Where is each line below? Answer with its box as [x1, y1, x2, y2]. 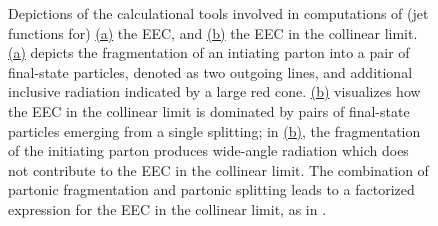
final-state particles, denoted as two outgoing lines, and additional [8, 61, 413, 82]
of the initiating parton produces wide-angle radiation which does [8, 140, 409, 161]
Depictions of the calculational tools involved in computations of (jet [8, 3, 429, 23]
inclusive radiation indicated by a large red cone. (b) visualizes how [8, 81, 421, 102]
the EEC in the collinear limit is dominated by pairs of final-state [8, 100, 410, 121]
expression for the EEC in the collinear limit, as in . [8, 198, 327, 219]
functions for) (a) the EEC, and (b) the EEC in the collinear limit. [8, 22, 418, 43]
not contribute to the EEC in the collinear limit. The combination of [8, 159, 429, 180]
